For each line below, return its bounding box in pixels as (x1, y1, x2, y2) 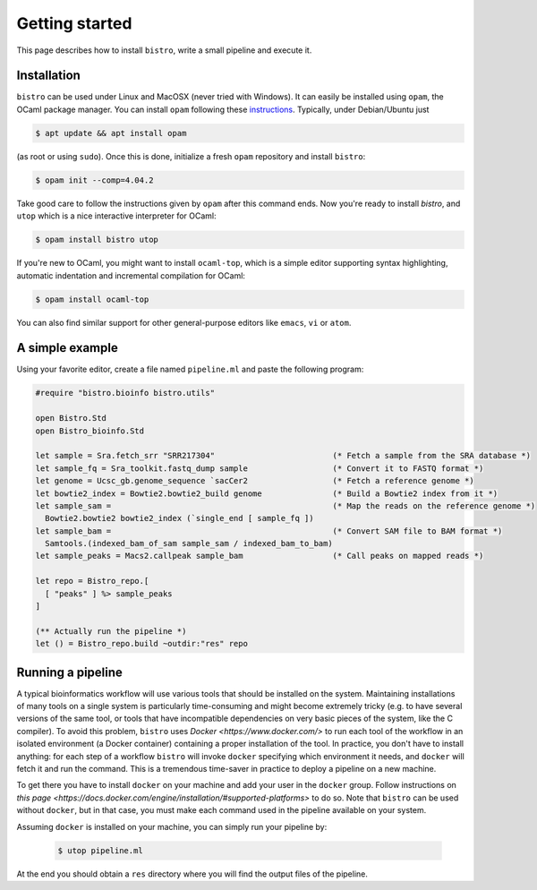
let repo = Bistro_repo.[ (35, 576, 149, 586)
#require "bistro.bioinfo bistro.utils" (35, 388, 215, 398)
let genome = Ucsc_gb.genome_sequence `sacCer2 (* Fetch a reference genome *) (35, 475, 474, 486)
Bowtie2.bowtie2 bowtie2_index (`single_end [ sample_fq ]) (45, 513, 314, 524)
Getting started (16, 13, 132, 33)
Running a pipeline (16, 664, 123, 680)
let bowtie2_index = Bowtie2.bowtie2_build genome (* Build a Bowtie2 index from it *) (35, 488, 499, 499)
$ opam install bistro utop (35, 235, 158, 245)
